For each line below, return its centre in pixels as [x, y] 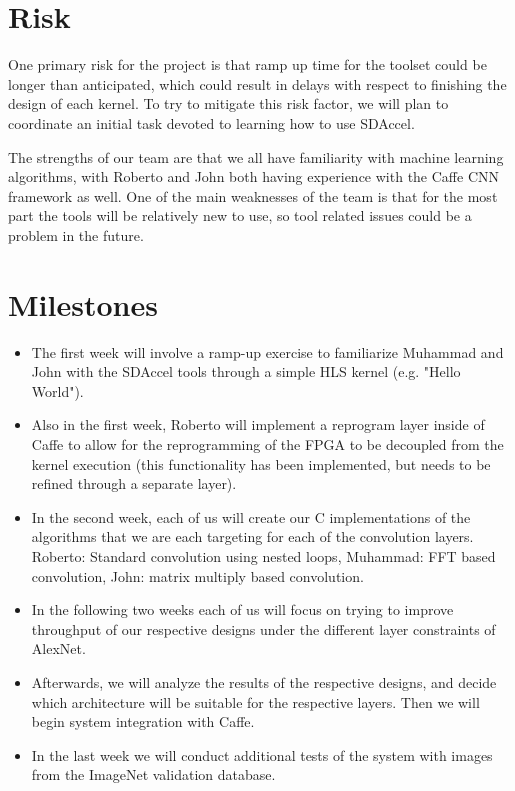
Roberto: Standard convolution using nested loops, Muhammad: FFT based [263, 555]
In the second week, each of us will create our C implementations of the [251, 516]
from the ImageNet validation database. [153, 774]
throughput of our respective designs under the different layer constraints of [263, 628]
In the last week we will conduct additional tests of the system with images [262, 754]
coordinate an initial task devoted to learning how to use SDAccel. [211, 122]
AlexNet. [58, 648]
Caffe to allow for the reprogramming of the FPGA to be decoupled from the [267, 443]
